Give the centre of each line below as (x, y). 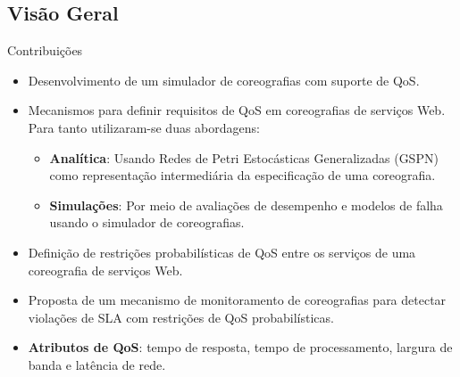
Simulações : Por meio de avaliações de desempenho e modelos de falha (246, 205)
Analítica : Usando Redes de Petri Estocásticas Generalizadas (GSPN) (244, 157)
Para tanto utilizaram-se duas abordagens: (144, 127)
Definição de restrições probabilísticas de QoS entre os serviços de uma (222, 252)
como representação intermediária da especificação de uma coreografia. (243, 175)
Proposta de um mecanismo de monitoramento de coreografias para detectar (237, 300)
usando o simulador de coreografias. (147, 222)
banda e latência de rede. (97, 364)
